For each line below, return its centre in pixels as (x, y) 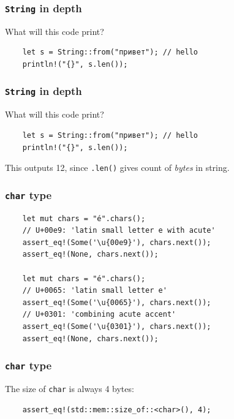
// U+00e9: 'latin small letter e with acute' (119, 231)
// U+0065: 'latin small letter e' (95, 291)
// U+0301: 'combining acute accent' (99, 315)
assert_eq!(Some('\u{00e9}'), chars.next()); (117, 242)
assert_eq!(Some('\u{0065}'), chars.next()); (117, 302)
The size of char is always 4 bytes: (70, 388)
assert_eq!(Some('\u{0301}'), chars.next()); (117, 326)
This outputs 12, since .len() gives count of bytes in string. (117, 168)
